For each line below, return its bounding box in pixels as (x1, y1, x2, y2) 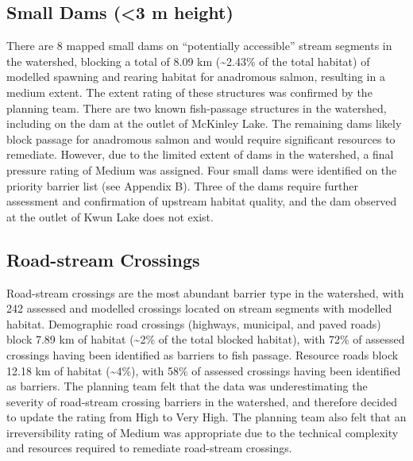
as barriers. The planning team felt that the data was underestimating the (6, 378, 368, 394)
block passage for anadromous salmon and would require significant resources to (6, 130, 396, 147)
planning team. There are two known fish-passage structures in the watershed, (6, 99, 387, 116)
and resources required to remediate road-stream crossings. (6, 440, 292, 456)
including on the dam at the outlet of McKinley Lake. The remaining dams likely (6, 115, 402, 132)
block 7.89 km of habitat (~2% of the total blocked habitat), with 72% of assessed (6, 331, 405, 348)
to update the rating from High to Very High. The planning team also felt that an (6, 409, 407, 425)
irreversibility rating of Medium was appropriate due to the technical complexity (6, 424, 399, 440)
